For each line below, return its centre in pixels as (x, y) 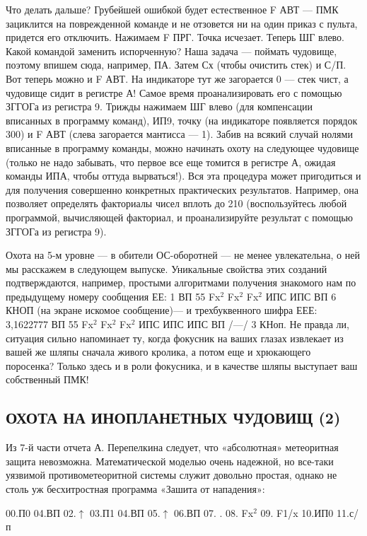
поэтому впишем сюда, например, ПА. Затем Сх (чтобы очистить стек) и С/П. (176, 65)
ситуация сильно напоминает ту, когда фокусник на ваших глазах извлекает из (175, 338)
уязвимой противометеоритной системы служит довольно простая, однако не (171, 475)
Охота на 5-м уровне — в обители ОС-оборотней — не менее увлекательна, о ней (183, 255)
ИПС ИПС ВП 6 (301, 296)
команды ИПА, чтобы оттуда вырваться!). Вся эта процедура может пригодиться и (183, 176)
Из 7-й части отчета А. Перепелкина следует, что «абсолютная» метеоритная (172, 447)
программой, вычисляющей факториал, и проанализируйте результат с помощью (180, 217)
